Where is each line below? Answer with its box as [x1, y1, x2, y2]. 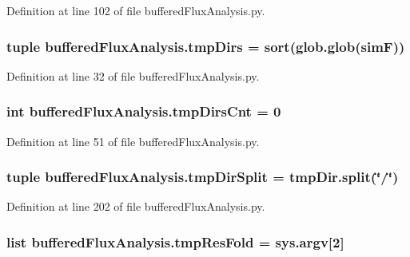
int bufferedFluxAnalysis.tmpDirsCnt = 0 [6, 101, 281, 121]
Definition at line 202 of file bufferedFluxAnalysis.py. [6, 198, 265, 215]
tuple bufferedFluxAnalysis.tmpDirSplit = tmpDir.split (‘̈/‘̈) [6, 167, 399, 187]
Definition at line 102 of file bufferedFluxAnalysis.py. [6, 2, 265, 18]
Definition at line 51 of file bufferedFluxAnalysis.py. [6, 132, 260, 149]
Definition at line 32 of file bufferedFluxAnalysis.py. [6, 67, 260, 84]
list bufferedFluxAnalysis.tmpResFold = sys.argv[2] [6, 231, 344, 251]
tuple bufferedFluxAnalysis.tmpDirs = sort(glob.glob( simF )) [6, 36, 405, 56]
